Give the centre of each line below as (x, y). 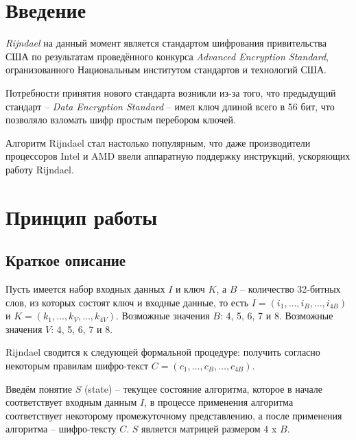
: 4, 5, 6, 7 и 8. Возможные (276, 316)
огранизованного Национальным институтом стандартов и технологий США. (166, 70)
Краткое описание (66, 260)
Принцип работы (82, 216)
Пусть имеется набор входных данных (85, 289)
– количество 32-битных (290, 289)
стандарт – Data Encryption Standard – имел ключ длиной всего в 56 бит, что (170, 106)
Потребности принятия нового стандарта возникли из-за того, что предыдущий (171, 92)
